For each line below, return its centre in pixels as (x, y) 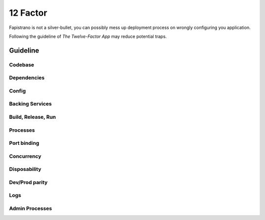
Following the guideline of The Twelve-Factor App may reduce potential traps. (88, 36)
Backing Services (30, 104)
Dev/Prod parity (28, 182)
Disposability (25, 169)
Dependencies (27, 78)
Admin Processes (31, 208)
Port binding (24, 143)
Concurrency (25, 156)
